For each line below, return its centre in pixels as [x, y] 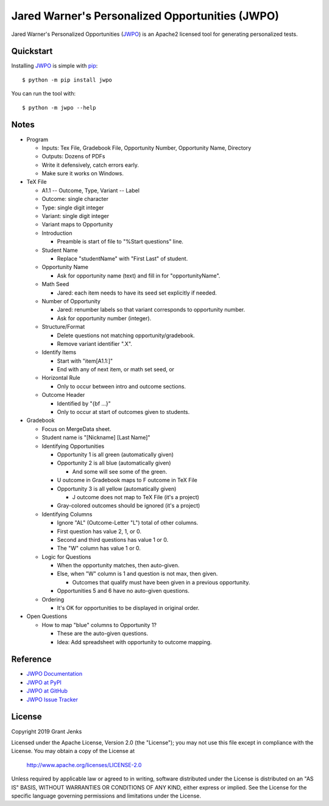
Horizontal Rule [61, 378]
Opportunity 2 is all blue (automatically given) [114, 463]
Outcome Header [63, 395]
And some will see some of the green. [120, 471]
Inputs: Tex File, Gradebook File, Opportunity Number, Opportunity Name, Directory [147, 148]
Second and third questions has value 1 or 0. [113, 539]
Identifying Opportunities [73, 446]
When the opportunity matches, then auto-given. [118, 566]
